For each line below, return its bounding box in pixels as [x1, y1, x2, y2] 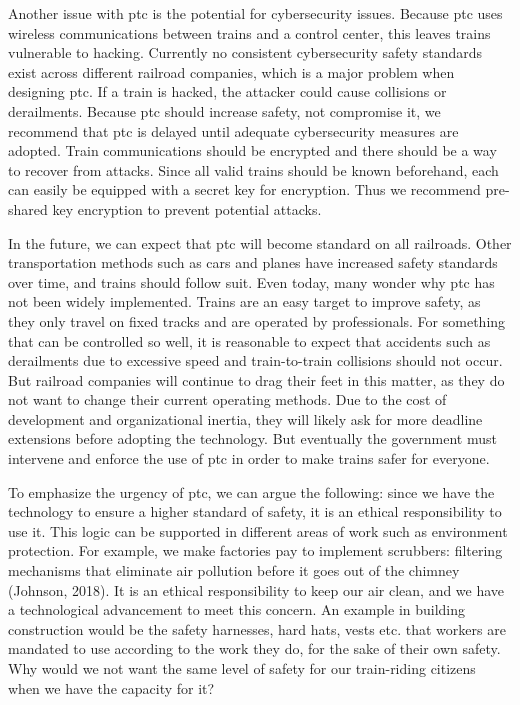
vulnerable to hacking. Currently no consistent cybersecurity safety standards [8, 42, 482, 63]
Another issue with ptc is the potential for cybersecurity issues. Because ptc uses [8, 3, 503, 23]
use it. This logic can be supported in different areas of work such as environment [8, 520, 508, 541]
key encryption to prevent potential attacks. [52, 198, 322, 219]
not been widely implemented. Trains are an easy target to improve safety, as [8, 291, 481, 312]
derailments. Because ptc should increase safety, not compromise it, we [8, 100, 441, 121]
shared [8, 198, 48, 219]
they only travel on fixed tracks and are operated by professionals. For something [8, 310, 506, 331]
